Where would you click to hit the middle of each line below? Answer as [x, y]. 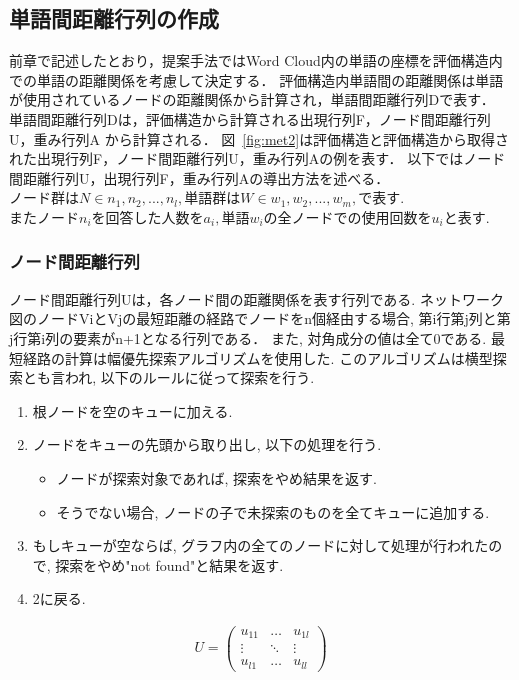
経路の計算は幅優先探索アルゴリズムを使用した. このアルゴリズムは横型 [257, 357]
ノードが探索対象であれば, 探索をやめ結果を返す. [216, 477]
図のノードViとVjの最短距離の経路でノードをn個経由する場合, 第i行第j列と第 [260, 318]
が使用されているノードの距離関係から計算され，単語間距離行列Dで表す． [252, 99]
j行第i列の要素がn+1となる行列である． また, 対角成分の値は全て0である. [248, 337]
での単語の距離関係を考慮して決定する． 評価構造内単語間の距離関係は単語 [256, 79]
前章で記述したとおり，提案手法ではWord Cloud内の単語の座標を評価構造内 [256, 60]
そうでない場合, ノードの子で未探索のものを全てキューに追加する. [273, 511]
